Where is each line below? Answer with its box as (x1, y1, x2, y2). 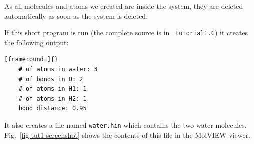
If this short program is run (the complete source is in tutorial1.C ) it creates (4, 27, 248, 38)
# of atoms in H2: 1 (18, 95, 87, 102)
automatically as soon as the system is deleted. (4, 10, 148, 21)
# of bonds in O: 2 (18, 75, 83, 83)
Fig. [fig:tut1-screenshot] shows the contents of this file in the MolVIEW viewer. (4, 129, 251, 140)
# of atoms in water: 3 (18, 66, 98, 73)
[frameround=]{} (4, 56, 58, 63)
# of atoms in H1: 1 (18, 85, 87, 93)
